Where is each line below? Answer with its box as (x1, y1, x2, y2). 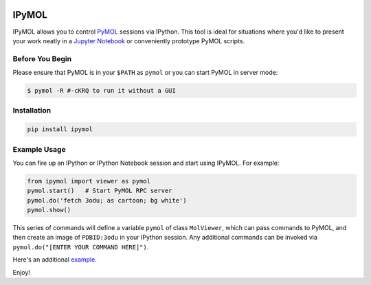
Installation (12, 106, 52, 115)
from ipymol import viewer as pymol (27, 177, 151, 185)
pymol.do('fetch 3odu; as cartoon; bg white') (27, 196, 187, 204)
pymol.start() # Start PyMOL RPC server (27, 187, 172, 195)
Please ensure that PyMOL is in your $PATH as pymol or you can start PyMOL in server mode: (12, 69, 278, 77)
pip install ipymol (27, 126, 93, 133)
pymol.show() (27, 206, 71, 214)
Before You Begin (12, 54, 72, 63)
